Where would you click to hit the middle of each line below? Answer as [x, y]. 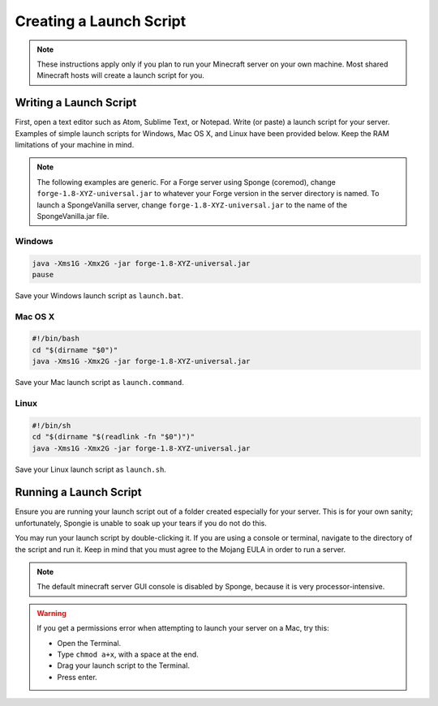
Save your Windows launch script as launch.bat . [99, 295]
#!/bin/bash [56, 339]
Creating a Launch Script [101, 21]
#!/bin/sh [52, 425]
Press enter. [77, 677]
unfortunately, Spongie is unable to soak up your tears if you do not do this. [141, 523]
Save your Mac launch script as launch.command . [99, 383]
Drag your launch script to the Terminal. [124, 665]
